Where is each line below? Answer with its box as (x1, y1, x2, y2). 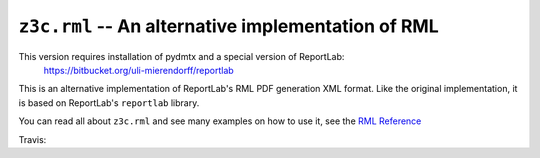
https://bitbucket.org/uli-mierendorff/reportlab (43, 64, 234, 76)
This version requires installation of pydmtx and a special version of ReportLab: (18, 50, 345, 62)
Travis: (18, 133, 47, 145)
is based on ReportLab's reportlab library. (18, 96, 200, 109)
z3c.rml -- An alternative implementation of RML (18, 15, 439, 37)
